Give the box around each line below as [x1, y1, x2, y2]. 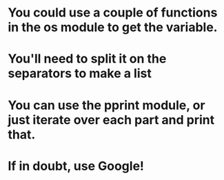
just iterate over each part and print [8, 112, 215, 128]
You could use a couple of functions [8, 5, 218, 21]
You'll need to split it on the [8, 51, 167, 67]
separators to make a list [8, 66, 152, 81]
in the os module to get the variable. [8, 19, 218, 35]
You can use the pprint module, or [8, 97, 205, 113]
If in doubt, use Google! [8, 158, 144, 174]
